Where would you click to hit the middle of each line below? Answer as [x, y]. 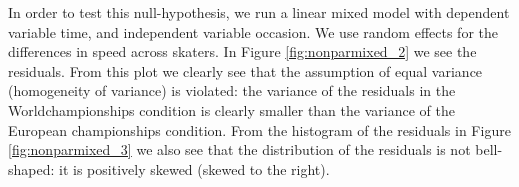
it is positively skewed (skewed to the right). [194, 168]
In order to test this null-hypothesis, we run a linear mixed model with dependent [259, 12]
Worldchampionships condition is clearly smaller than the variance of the [231, 109]
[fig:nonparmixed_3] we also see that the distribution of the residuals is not [239, 149]
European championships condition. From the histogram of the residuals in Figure [259, 129]
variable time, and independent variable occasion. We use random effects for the [253, 31]
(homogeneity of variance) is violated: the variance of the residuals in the [232, 90]
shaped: [31, 168]
